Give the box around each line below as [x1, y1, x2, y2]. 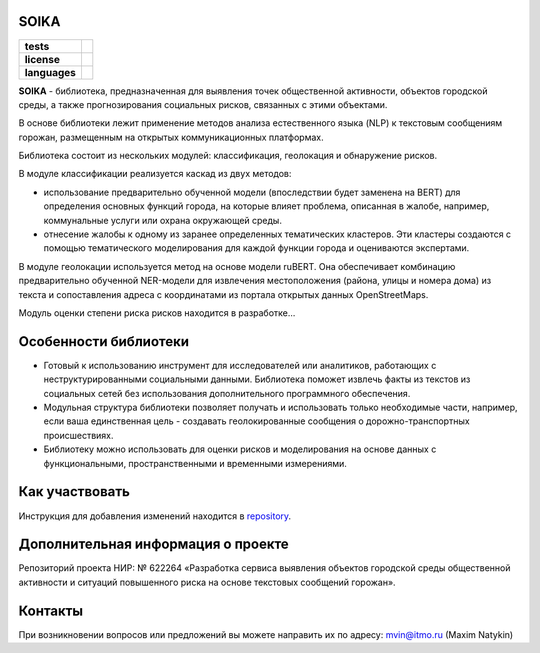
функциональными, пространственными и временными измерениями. [43, 457, 347, 469]
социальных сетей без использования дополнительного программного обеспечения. [43, 387, 411, 399]
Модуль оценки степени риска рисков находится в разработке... [18, 306, 296, 319]
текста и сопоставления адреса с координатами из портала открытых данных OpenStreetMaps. [18, 288, 429, 300]
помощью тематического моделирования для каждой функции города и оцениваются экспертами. [43, 242, 470, 254]
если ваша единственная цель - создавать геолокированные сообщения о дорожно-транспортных [43, 415, 470, 427]
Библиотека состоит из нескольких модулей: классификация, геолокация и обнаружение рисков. [18, 150, 438, 162]
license [24, 52, 60, 66]
